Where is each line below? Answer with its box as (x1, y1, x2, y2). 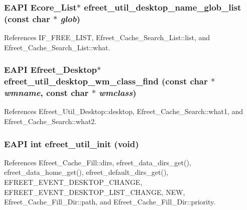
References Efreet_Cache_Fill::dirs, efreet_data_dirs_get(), (4, 157, 191, 167)
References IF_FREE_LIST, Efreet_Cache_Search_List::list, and (4, 32, 210, 43)
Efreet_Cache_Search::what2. (4, 116, 97, 126)
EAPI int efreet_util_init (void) (4, 137, 139, 150)
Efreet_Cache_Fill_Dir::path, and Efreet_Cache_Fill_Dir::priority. (4, 196, 216, 207)
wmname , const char (4, 86, 89, 99)
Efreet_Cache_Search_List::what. (4, 42, 110, 52)
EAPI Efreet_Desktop (4, 63, 97, 76)
